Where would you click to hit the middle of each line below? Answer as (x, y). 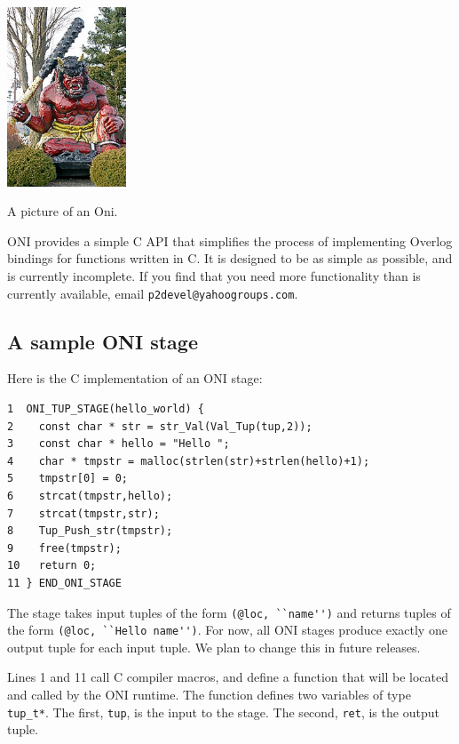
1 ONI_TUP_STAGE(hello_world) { (106, 409)
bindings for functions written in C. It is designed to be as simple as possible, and (230, 258)
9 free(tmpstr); (64, 548)
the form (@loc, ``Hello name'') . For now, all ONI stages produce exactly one (227, 630)
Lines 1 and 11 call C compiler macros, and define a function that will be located (228, 677)
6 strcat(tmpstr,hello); (90, 496)
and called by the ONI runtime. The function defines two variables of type (209, 695)
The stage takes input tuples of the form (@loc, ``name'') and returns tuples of (229, 612)
